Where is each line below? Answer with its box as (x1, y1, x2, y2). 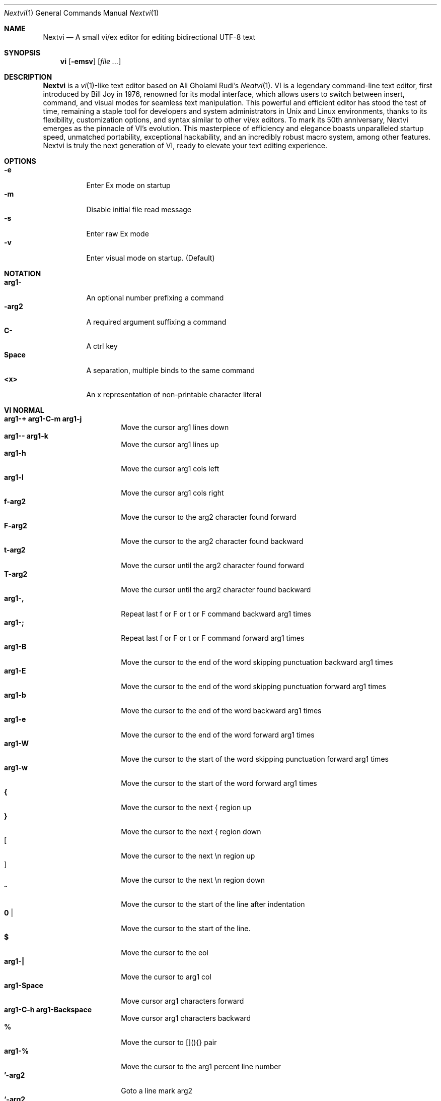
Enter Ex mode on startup (86, 181, 171, 190)
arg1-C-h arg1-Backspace (4, 1005, 92, 1014)
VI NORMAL (4, 406, 44, 414)
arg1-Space (4, 981, 43, 990)
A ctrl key (86, 342, 118, 350)
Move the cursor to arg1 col (121, 972, 211, 981)
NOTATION (4, 269, 41, 278)
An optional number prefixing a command (86, 293, 224, 302)
